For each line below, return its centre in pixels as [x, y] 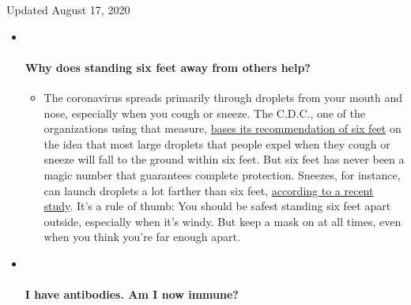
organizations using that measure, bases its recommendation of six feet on [222, 128]
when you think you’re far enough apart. [142, 237]
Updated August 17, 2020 [68, 9]
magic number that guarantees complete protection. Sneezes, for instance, [222, 174]
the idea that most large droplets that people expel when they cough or [217, 143]
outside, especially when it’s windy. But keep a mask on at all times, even [222, 221]
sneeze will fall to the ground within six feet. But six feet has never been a [224, 159]
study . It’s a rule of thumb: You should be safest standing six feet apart [217, 206]
